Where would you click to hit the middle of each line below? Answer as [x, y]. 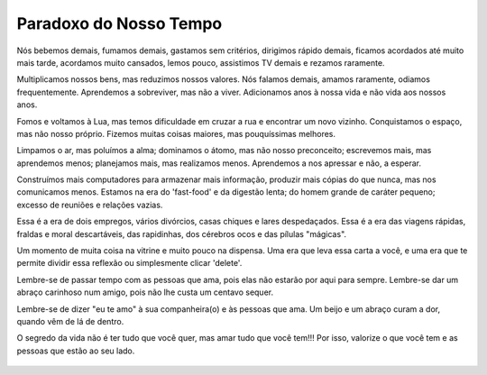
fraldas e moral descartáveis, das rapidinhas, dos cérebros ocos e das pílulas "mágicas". [182, 233]
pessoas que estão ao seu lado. [76, 351]
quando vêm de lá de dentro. [70, 321]
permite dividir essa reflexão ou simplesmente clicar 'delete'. [129, 263]
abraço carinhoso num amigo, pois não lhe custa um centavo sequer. [145, 292]
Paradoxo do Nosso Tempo [119, 23]
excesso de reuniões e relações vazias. [90, 205]
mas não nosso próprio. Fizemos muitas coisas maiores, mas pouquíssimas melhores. [176, 133]
